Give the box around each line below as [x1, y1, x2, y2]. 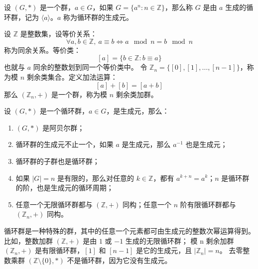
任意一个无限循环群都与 [15, 199, 93, 209]
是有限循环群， [35, 245, 84, 256]
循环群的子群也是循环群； [15, 155, 100, 166]
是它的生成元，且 [136, 245, 192, 256]
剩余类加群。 [116, 89, 158, 99]
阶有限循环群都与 [180, 199, 236, 209]
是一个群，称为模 [51, 89, 107, 99]
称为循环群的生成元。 [63, 11, 133, 22]
